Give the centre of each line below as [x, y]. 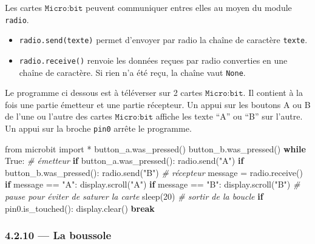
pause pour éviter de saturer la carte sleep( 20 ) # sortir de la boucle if [134, 196]
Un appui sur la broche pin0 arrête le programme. [98, 128]
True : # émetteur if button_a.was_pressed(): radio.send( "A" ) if [124, 161]
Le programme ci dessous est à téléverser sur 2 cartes [104, 93]
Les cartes [24, 7]
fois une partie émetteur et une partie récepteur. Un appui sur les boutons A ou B [158, 104]
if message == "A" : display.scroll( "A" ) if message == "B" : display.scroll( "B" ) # [153, 184]
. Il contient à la [273, 93]
